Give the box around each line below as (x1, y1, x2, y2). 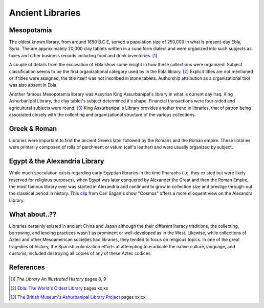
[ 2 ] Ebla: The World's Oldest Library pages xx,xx (10, 285, 109, 291)
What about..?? (9, 210, 57, 218)
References (9, 263, 45, 272)
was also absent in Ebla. (9, 82, 58, 88)
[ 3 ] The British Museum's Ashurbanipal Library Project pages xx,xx (10, 294, 146, 300)
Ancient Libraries (9, 7, 81, 18)
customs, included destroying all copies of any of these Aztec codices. (9, 250, 152, 257)
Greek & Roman (9, 124, 57, 133)
